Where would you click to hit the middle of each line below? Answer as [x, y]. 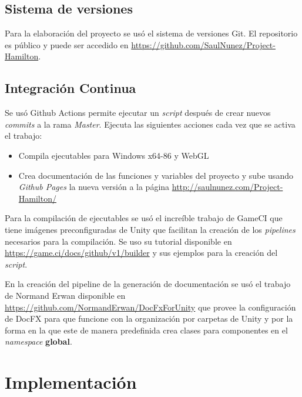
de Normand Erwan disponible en [65, 295]
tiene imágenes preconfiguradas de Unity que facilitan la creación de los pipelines [150, 229]
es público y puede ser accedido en [67, 44]
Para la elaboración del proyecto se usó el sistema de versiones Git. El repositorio [151, 33]
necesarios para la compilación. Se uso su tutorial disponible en [118, 241]
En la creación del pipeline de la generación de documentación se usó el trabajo [148, 284]
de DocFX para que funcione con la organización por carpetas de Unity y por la [149, 318]
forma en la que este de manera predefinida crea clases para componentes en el [146, 330]
